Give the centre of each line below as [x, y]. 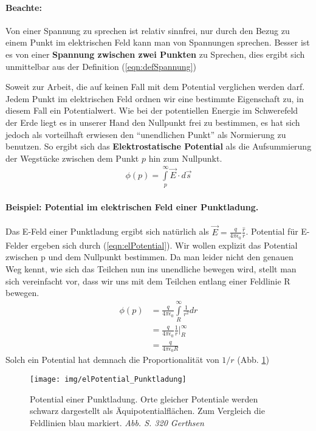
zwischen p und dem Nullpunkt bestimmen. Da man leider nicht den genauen [149, 257]
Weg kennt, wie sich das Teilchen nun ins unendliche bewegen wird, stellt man [151, 268]
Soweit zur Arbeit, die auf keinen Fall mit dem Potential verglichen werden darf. [155, 87]
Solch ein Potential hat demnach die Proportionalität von [112, 360]
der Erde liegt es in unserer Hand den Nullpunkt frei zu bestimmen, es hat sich [153, 122]
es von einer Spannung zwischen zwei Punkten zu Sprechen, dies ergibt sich [155, 54]
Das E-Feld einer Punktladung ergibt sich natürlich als [107, 231]
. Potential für [272, 231]
